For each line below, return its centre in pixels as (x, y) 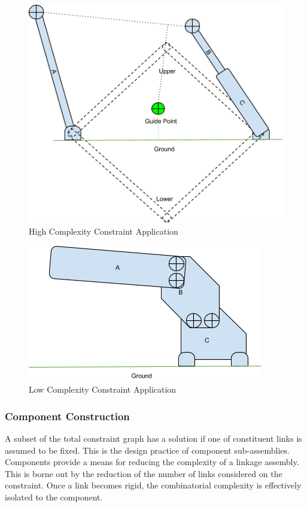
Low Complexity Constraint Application (103, 389)
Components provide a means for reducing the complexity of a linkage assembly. (152, 462)
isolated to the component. (54, 497)
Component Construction (67, 416)
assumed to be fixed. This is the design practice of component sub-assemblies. (147, 450)
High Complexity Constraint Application (104, 231)
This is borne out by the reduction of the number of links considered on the (144, 473)
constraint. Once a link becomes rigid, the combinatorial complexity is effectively (153, 485)
